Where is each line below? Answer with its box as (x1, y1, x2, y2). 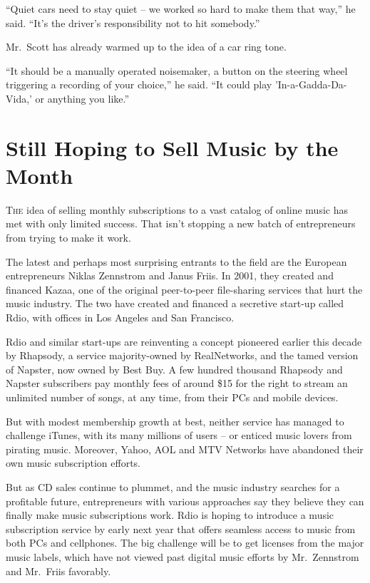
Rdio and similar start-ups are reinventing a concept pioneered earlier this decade (6, 334, 362, 349)
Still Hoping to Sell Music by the (6, 133, 339, 162)
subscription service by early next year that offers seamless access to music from (6, 521, 356, 536)
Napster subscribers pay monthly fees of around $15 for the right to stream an (6, 376, 348, 391)
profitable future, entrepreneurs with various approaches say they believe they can (6, 493, 364, 508)
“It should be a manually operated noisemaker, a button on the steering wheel (6, 63, 348, 78)
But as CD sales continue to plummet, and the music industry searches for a (6, 479, 340, 494)
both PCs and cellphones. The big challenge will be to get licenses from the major (6, 535, 364, 550)
